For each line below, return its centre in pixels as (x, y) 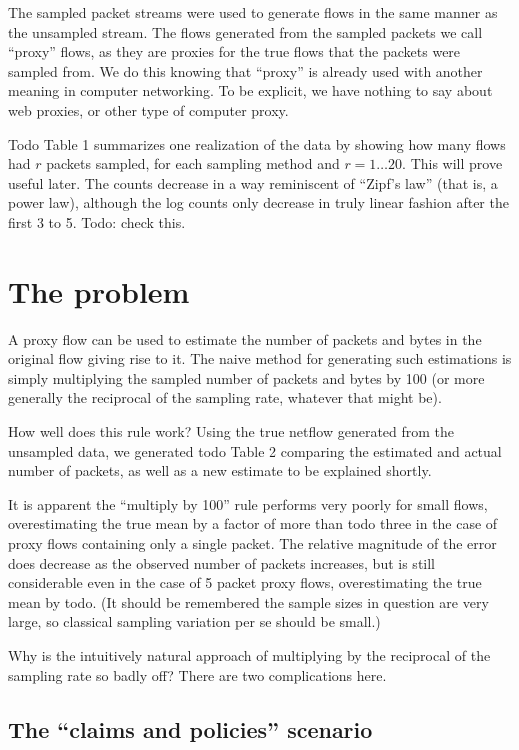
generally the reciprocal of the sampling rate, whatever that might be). (225, 397)
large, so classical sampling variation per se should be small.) (194, 621)
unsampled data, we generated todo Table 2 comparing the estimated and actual (255, 450)
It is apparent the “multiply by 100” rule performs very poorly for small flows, (248, 503)
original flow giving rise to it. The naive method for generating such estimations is (260, 358)
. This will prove (452, 163)
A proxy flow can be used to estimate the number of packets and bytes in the (245, 338)
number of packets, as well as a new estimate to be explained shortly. (220, 470)
